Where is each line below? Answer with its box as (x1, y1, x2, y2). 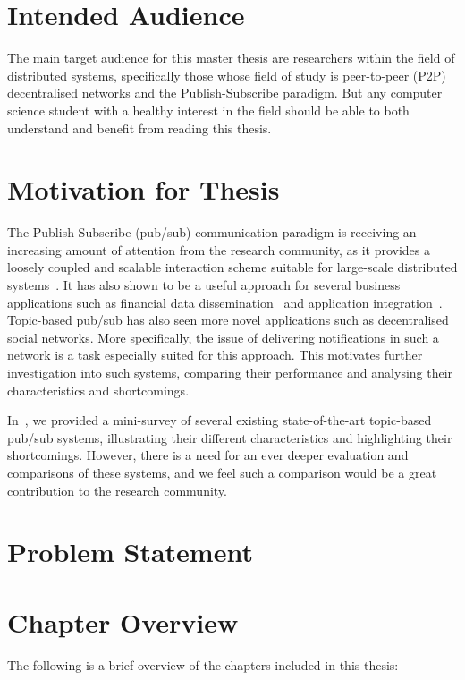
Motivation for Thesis (7, 171, 280, 208)
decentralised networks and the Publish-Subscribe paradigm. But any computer (7, 83, 443, 102)
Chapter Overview (7, 603, 239, 640)
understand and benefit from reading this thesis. (7, 118, 272, 137)
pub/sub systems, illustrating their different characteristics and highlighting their (7, 428, 452, 446)
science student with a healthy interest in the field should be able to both (7, 100, 410, 119)
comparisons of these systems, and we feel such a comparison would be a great (7, 463, 437, 481)
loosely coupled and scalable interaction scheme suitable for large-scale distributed (7, 258, 458, 276)
